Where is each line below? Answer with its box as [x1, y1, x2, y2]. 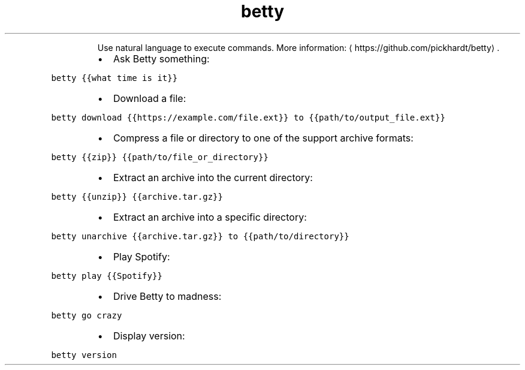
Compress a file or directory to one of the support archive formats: [113, 131, 414, 144]
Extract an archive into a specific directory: [113, 210, 307, 223]
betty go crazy [51, 310, 122, 320]
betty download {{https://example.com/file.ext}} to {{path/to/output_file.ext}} [51, 112, 445, 122]
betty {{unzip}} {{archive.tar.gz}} [51, 191, 223, 201]
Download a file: [113, 92, 186, 104]
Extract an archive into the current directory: [113, 171, 313, 184]
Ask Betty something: [113, 52, 210, 65]
